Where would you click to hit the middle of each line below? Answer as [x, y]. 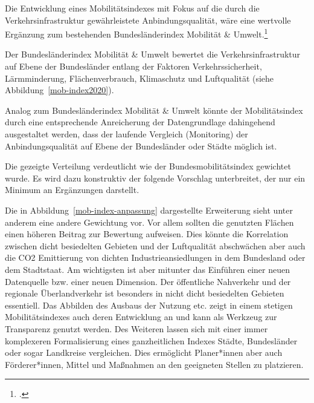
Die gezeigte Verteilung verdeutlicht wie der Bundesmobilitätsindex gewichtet [148, 166]
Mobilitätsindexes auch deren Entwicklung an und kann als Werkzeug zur [141, 317]
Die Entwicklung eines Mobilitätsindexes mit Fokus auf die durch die [132, 8]
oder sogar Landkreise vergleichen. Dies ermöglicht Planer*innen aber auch [144, 352]
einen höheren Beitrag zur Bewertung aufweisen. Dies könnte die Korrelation [147, 234]
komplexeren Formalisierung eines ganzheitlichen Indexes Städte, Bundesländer [151, 340]
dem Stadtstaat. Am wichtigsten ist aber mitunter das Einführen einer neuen [148, 269]
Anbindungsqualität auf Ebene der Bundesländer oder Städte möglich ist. [141, 146]
